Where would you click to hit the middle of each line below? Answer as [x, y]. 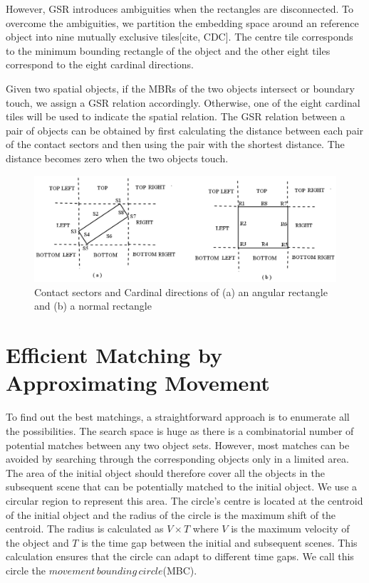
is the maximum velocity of [290, 529]
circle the [26, 570]
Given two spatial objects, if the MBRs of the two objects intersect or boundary [180, 88]
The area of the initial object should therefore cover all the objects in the [165, 472]
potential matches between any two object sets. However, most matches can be [178, 445]
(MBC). [180, 570]
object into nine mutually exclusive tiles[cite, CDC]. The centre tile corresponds [180, 37]
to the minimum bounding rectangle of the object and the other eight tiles [168, 50]
